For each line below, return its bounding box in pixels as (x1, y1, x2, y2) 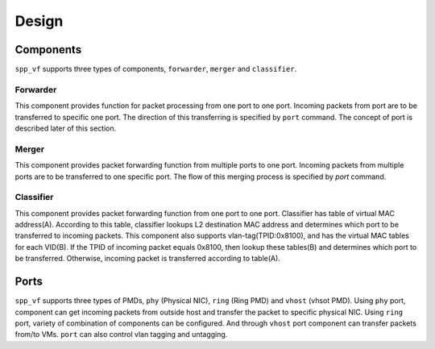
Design (14, 12, 64, 30)
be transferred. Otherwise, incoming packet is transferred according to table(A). (14, 254, 281, 264)
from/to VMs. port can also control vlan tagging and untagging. (14, 330, 228, 339)
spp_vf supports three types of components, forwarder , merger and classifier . (14, 64, 297, 74)
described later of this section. (14, 123, 117, 133)
